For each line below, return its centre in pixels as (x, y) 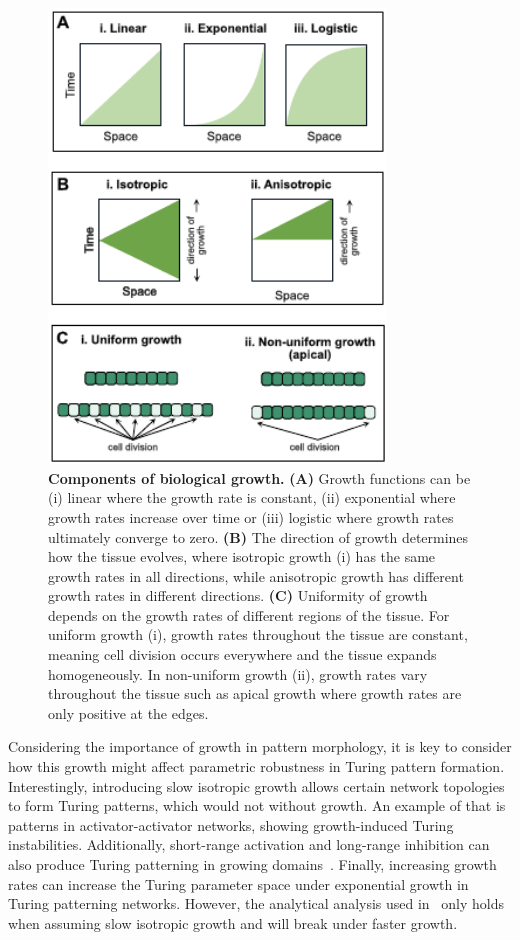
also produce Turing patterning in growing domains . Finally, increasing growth (252, 864)
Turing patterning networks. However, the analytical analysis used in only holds (256, 903)
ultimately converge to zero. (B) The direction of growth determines (258, 536)
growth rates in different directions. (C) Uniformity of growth (238, 595)
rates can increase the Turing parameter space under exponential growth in (238, 883)
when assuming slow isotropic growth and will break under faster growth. (233, 922)
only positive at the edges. (128, 712)
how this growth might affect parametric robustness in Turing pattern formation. (256, 766)
